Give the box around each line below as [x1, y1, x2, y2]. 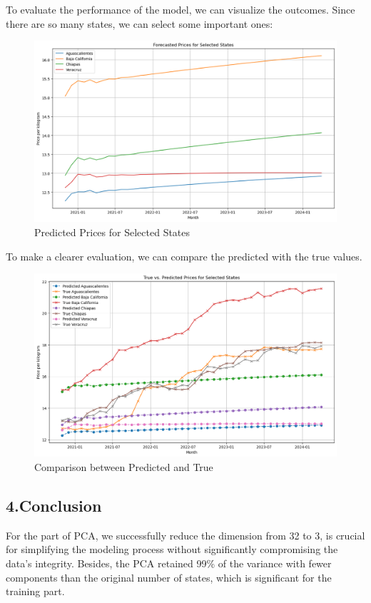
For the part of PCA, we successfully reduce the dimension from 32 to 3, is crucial [6, 527, 365, 542]
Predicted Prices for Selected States [34, 225, 190, 240]
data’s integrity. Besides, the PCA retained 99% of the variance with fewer [6, 555, 332, 570]
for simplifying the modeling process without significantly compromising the [6, 542, 338, 557]
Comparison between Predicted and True [34, 459, 213, 474]
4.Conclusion [6, 494, 102, 516]
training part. [6, 584, 65, 599]
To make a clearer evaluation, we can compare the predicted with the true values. [6, 248, 362, 263]
